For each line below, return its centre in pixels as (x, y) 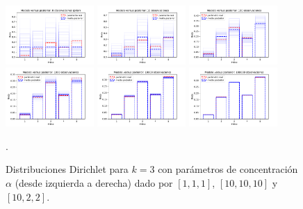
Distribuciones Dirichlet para (67, 169)
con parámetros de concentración (228, 169)
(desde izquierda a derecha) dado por (94, 182)
